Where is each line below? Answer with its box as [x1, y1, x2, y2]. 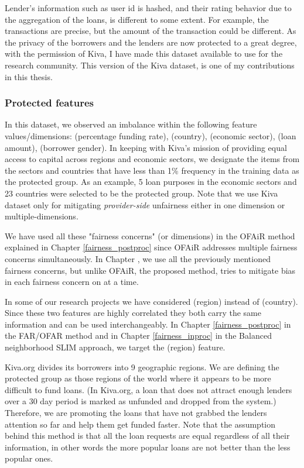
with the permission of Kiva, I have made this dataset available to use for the [5, 47, 283, 60]
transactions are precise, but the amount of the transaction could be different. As [5, 25, 296, 37]
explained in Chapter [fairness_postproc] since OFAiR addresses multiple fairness [5, 241, 298, 253]
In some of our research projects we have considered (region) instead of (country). [5, 295, 298, 307]
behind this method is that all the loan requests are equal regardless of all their [5, 429, 290, 442]
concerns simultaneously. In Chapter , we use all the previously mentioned [5, 252, 271, 264]
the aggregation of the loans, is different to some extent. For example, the [5, 13, 269, 25]
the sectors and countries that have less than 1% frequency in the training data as [5, 164, 299, 176]
